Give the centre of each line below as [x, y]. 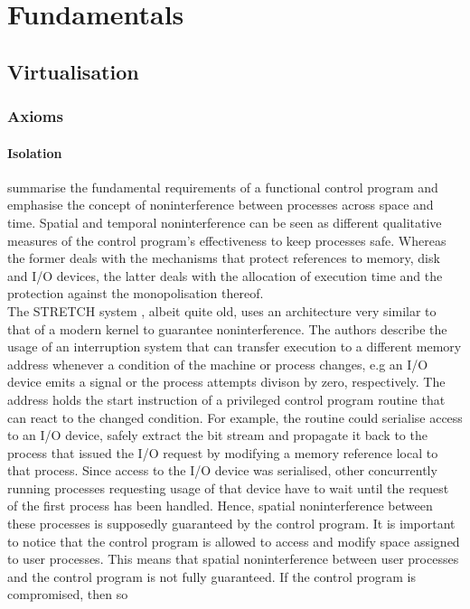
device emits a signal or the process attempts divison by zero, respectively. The [226, 382]
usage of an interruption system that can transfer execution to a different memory [235, 347]
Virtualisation [73, 71]
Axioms [35, 116]
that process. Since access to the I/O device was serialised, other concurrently [222, 470]
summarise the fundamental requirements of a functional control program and [223, 187]
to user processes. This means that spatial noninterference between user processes [233, 559]
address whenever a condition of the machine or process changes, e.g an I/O [218, 364]
